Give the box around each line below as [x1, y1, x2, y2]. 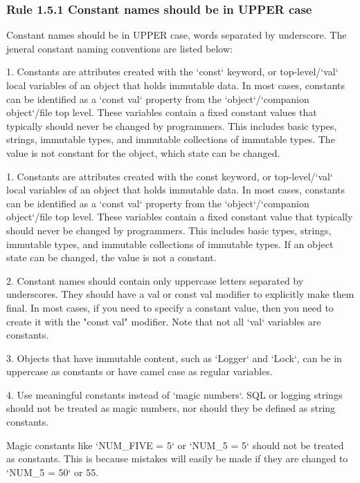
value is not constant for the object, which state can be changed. [6, 145, 280, 160]
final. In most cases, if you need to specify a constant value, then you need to [6, 300, 334, 314]
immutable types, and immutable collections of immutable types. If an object [6, 236, 334, 251]
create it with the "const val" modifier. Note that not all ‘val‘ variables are [6, 314, 321, 328]
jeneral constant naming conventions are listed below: [6, 41, 233, 55]
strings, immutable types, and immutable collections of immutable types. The [6, 132, 335, 146]
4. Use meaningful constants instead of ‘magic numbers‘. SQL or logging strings [6, 387, 343, 401]
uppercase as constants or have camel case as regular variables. [6, 364, 273, 379]
